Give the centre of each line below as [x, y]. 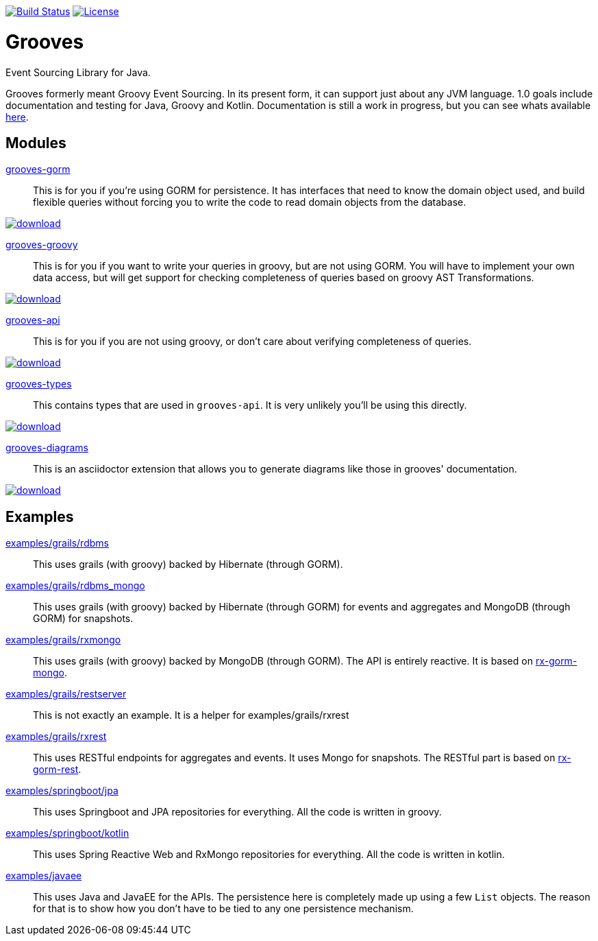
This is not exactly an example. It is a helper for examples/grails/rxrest [191, 715]
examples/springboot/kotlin [67, 833]
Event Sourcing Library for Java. [78, 72]
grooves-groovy [42, 245]
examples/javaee [44, 876]
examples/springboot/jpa [62, 791]
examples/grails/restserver [66, 694]
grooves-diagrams [47, 448]
